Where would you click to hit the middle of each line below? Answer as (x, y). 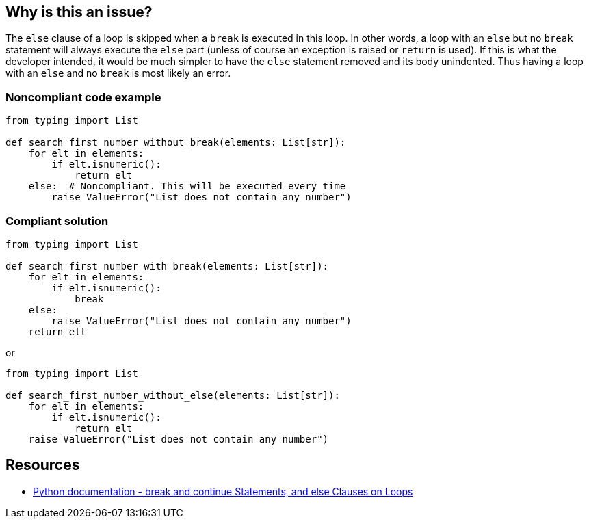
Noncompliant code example (83, 97)
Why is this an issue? (79, 12)
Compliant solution (57, 221)
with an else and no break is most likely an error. (118, 73)
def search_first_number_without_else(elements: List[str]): (173, 395)
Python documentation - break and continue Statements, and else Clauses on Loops (223, 491)
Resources (43, 465)
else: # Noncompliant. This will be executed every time (187, 186)
